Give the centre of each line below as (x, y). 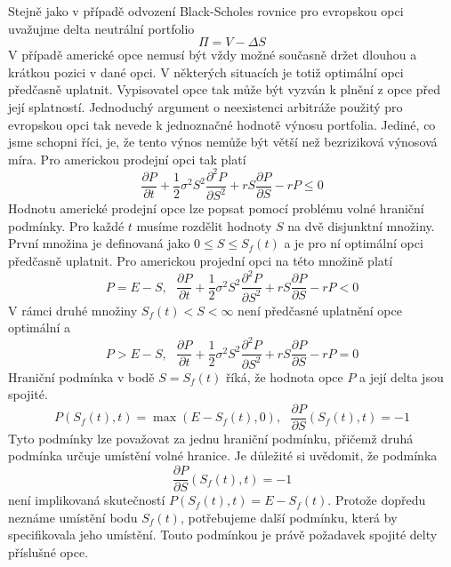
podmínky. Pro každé (66, 225)
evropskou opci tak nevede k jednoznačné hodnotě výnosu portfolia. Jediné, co (222, 124)
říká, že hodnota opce (284, 376)
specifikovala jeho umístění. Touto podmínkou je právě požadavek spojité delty (223, 535)
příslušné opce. (48, 551)
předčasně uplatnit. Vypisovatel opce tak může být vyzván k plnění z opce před (224, 89)
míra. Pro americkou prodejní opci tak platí (127, 159)
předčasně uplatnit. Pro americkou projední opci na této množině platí (201, 261)
